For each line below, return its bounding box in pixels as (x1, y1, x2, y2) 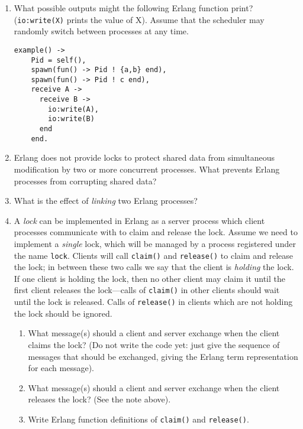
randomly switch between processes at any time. (14, 25, 189, 37)
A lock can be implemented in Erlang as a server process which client (14, 214, 265, 226)
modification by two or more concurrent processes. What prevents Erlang (14, 163, 280, 175)
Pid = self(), (31, 56, 86, 64)
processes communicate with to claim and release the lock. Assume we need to (14, 226, 298, 238)
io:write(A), (48, 105, 99, 113)
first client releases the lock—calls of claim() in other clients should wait (14, 284, 280, 296)
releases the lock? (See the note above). (28, 393, 171, 405)
